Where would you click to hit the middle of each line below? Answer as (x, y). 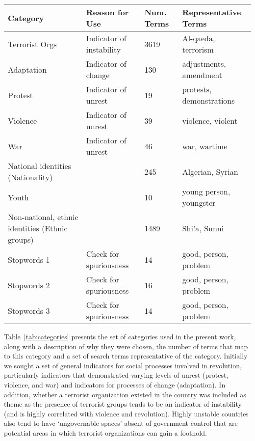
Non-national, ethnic (43, 217)
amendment (202, 75)
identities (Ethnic (38, 228)
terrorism (198, 49)
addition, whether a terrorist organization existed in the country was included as (125, 394)
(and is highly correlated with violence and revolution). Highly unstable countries (126, 413)
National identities (39, 166)
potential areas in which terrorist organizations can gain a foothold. (105, 432)
